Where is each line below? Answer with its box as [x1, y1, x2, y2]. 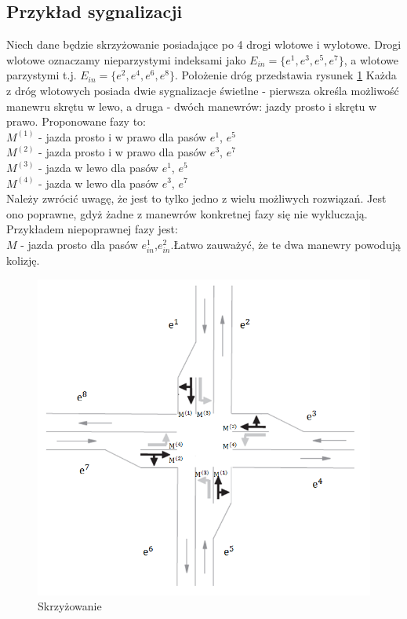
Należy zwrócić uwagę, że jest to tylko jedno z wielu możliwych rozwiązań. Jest [6, 190, 387, 207]
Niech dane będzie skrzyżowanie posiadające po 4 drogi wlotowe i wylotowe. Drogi [6, 36, 402, 53]
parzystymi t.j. [6, 67, 77, 83]
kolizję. [6, 252, 40, 269]
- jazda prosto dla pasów [20, 236, 138, 252]
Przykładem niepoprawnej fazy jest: [6, 221, 178, 237]
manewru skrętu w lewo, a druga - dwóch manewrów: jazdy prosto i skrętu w [6, 97, 377, 114]
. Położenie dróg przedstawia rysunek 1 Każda [174, 67, 397, 83]
